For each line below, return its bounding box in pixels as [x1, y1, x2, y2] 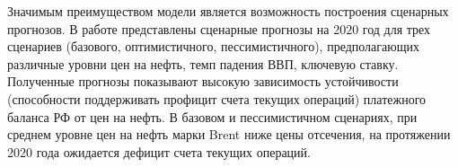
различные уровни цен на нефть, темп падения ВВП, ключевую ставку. [7, 54, 399, 73]
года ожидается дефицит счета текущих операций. [36, 142, 311, 161]
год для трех [362, 19, 431, 38]
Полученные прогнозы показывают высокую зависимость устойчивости [7, 72, 399, 91]
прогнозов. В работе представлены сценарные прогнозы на [7, 19, 330, 38]
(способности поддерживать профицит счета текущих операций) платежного [7, 89, 427, 108]
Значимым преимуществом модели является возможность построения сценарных [7, 2, 449, 20]
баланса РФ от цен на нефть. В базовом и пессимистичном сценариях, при [7, 107, 418, 126]
